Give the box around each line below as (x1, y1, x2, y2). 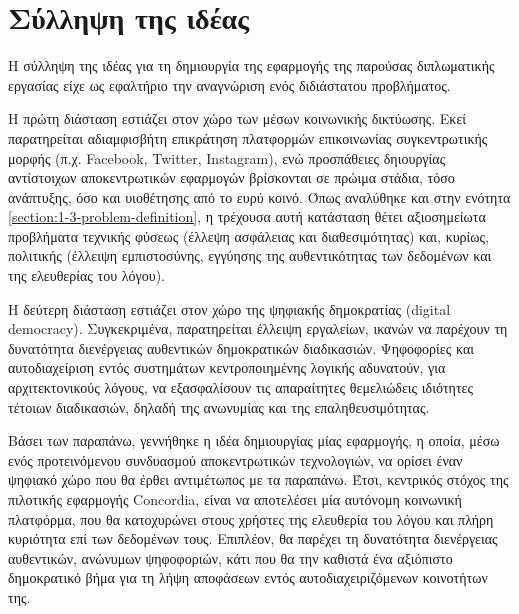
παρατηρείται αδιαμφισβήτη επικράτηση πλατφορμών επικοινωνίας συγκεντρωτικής (8, 127, 488, 148)
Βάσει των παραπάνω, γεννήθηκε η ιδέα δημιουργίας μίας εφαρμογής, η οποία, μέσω (8, 430, 500, 451)
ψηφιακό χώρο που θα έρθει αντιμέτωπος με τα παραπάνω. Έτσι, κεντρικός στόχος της (8, 469, 509, 490)
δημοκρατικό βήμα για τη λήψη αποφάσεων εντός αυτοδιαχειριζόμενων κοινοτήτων (8, 567, 488, 588)
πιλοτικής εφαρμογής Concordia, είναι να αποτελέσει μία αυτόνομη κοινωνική (8, 489, 462, 509)
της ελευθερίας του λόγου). (8, 265, 165, 286)
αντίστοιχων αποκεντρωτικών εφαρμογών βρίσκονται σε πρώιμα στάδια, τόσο (8, 167, 455, 188)
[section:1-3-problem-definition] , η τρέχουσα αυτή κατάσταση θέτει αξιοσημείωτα (8, 206, 486, 227)
